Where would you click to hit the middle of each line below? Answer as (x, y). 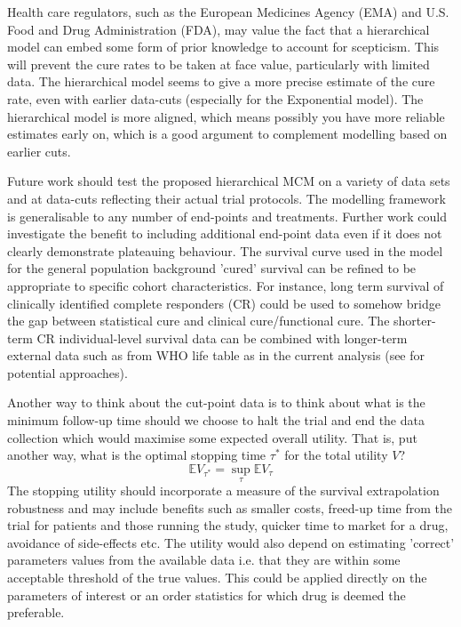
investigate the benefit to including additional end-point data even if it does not (225, 233)
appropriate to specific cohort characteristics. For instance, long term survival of (226, 285)
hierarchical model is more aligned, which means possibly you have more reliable (226, 116)
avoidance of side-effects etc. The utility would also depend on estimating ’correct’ (231, 542)
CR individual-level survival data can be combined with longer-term (222, 338)
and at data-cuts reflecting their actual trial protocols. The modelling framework (227, 198)
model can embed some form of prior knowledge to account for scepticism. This (223, 47)
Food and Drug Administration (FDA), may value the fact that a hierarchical (219, 29)
